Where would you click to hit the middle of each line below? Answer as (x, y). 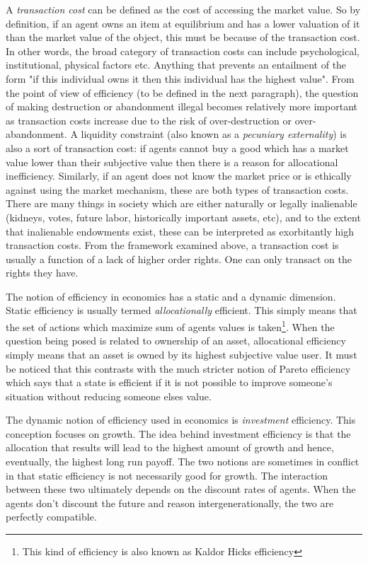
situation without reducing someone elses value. (109, 396)
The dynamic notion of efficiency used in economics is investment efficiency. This (181, 420)
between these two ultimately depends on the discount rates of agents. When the (181, 489)
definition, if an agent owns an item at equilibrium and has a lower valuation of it (183, 23)
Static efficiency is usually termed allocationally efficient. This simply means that (182, 310)
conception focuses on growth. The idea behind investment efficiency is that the (178, 433)
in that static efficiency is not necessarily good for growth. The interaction (167, 475)
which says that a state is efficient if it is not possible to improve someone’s (169, 382)
